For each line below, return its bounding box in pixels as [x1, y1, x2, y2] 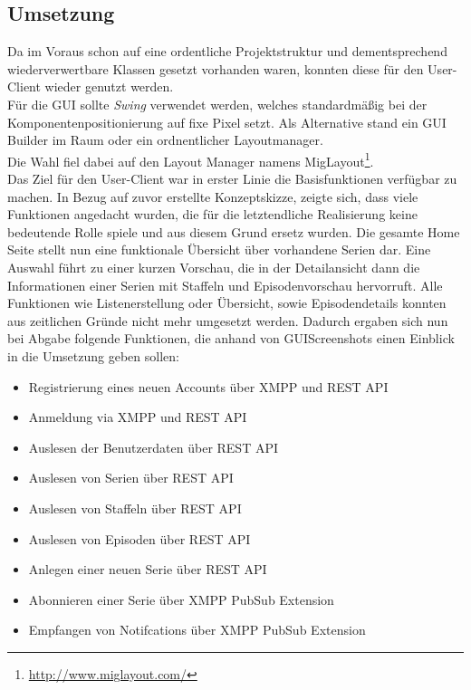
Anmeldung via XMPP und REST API [28, 407, 247, 426]
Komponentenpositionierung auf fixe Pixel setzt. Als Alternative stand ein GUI [7, 112, 447, 131]
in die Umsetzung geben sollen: [7, 346, 179, 365]
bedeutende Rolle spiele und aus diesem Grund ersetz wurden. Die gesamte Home [7, 222, 460, 241]
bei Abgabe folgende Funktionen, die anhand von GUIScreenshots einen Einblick [7, 329, 455, 348]
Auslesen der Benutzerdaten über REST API [28, 437, 279, 456]
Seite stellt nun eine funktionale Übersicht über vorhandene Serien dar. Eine [7, 240, 431, 259]
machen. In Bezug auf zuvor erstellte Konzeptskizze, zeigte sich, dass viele [7, 187, 418, 206]
